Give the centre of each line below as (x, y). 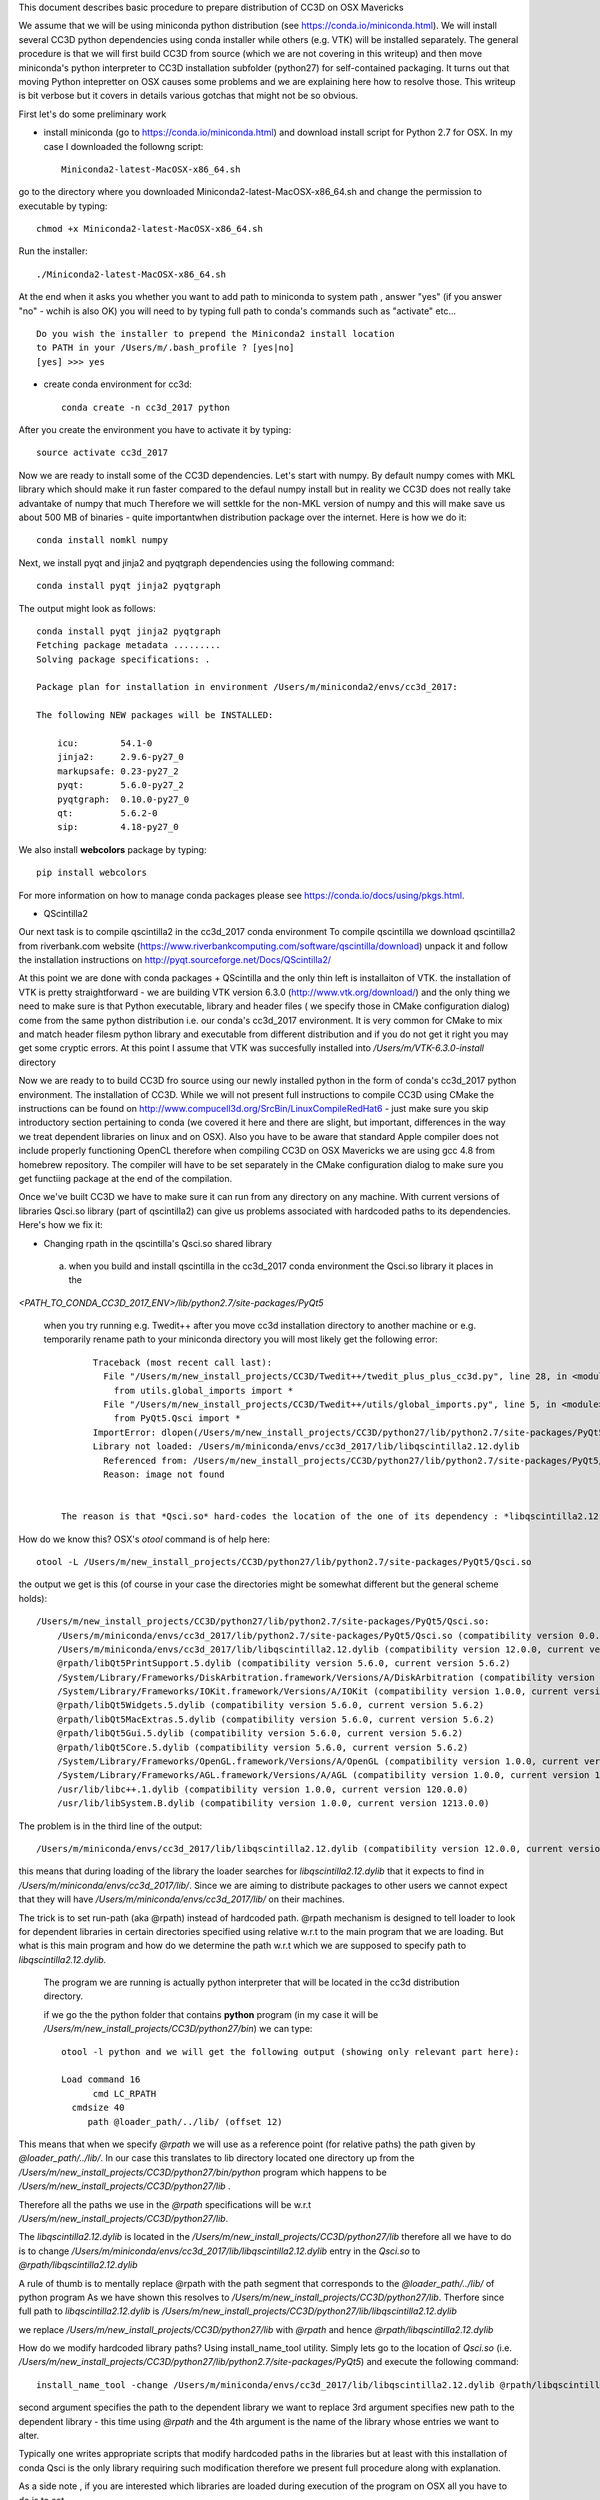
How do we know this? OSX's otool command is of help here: (144, 1539)
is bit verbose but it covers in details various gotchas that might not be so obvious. (188, 96)
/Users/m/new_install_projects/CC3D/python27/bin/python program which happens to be (202, 2172)
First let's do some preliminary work (92, 114)
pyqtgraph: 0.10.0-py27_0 (123, 799)
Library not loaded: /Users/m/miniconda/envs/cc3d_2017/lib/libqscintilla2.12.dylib (306, 1446)
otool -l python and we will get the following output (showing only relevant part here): (290, 2051)
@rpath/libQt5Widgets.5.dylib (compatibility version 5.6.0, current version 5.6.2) (270, 1705)
